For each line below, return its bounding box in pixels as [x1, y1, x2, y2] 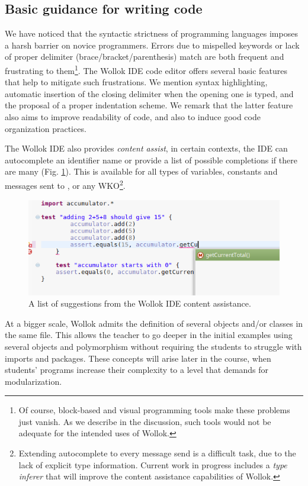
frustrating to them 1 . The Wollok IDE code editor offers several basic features [5, 62, 288, 76]
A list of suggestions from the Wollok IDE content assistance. [28, 297, 251, 310]
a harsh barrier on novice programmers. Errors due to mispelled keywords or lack [5, 38, 300, 51]
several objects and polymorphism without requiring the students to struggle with [5, 340, 302, 352]
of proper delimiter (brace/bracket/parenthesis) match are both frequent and [5, 50, 284, 63]
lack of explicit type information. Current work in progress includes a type [18, 458, 287, 471]
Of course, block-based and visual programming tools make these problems [18, 404, 290, 416]
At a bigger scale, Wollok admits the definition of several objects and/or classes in [5, 317, 303, 329]
